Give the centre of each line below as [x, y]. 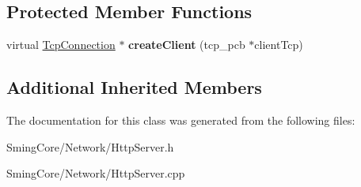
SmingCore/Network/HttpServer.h [90, 146]
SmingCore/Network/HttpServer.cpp [96, 173]
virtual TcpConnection [61, 45]
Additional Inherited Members [134, 87]
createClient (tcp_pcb [187, 45]
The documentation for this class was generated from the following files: [181, 120]
